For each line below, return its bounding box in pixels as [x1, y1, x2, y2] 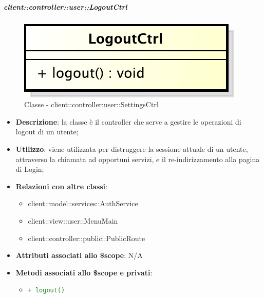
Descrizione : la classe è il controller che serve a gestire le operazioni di [15, 116, 241, 127]
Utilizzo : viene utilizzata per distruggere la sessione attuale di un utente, [15, 143, 248, 154]
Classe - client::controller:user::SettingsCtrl [24, 99, 159, 110]
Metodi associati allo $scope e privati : [15, 267, 153, 277]
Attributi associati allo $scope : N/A [15, 250, 143, 261]
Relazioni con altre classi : [15, 181, 107, 191]
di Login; [15, 164, 44, 174]
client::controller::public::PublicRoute [28, 232, 145, 243]
